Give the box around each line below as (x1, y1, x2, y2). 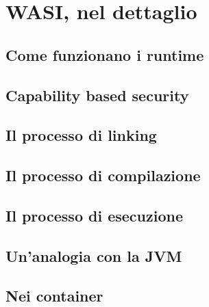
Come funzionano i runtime (5, 44, 204, 65)
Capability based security (5, 84, 189, 105)
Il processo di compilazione (5, 165, 201, 186)
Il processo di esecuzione (5, 204, 183, 226)
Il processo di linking (5, 124, 157, 146)
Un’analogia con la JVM (5, 245, 182, 266)
